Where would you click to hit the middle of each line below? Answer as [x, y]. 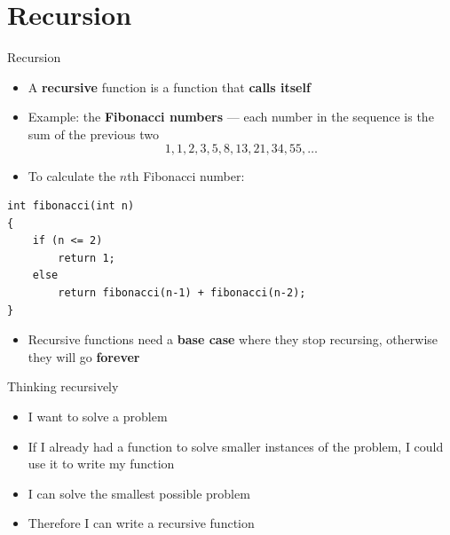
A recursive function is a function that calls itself [169, 87]
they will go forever [84, 356]
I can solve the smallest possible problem [139, 493]
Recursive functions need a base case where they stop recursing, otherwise [233, 339]
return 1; [87, 258]
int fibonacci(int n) [71, 206]
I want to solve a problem [98, 417]
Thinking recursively [63, 386]
